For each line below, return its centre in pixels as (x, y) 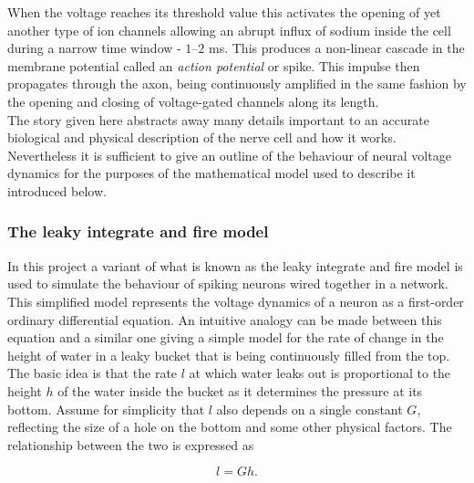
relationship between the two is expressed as (131, 444)
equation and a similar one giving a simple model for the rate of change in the (226, 337)
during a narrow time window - (94, 48)
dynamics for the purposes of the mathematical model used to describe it (211, 173)
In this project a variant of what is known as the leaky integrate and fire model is (235, 265)
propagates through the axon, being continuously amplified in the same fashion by (237, 84)
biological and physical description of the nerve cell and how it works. (202, 137)
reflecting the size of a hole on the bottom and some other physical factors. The (230, 427)
